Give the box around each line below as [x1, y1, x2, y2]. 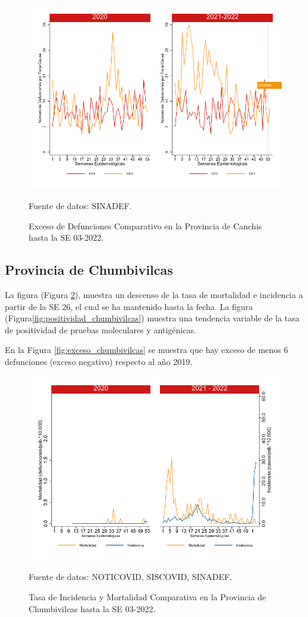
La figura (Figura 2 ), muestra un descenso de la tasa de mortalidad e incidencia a [5, 288, 303, 300]
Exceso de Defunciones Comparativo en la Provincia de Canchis [29, 219, 262, 232]
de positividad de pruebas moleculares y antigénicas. [5, 323, 196, 336]
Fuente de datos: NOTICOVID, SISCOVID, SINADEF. [29, 570, 232, 583]
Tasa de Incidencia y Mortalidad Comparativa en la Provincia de [29, 591, 266, 603]
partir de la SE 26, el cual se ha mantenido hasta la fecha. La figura [5, 300, 253, 312]
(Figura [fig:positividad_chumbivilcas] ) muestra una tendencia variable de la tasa [5, 312, 300, 324]
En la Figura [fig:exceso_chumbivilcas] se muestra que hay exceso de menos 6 [5, 343, 288, 356]
